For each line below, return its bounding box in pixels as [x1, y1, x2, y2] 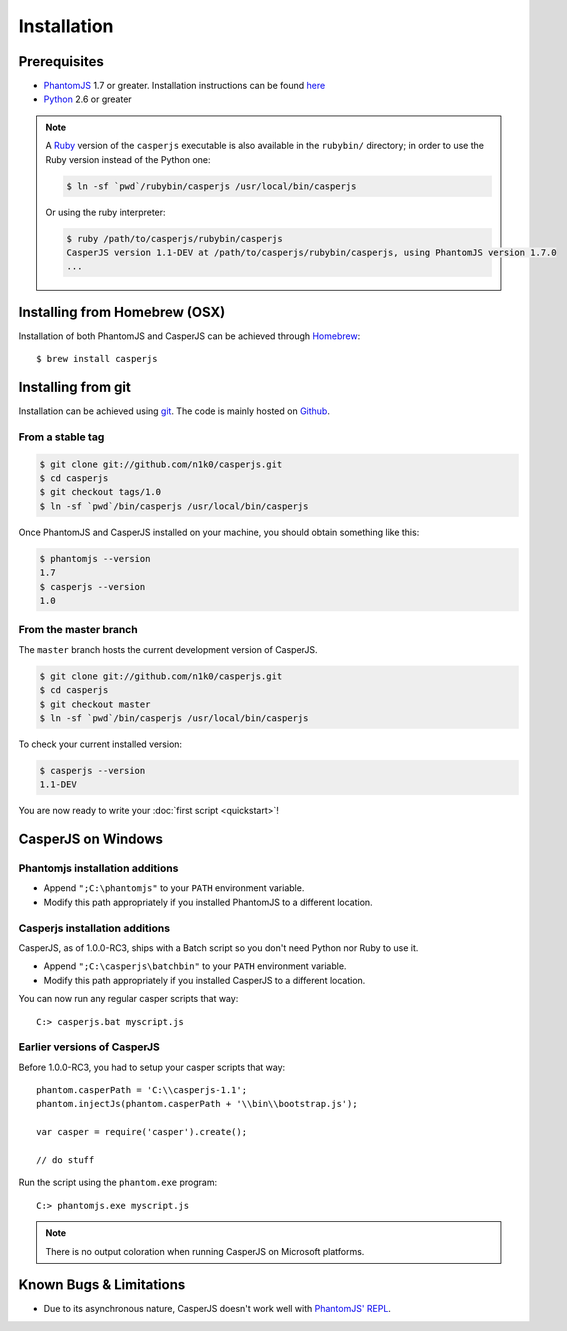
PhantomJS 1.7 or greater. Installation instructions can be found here [43, 80, 326, 92]
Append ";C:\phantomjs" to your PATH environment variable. [43, 882, 305, 894]
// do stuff [36, 1154, 95, 1165]
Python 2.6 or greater [43, 93, 132, 105]
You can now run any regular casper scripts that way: [18, 993, 239, 1005]
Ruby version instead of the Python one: [45, 153, 211, 165]
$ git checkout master [39, 698, 151, 710]
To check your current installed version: [18, 738, 183, 750]
